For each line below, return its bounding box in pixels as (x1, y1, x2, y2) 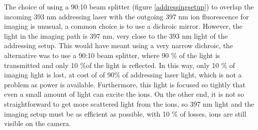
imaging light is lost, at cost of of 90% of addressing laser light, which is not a (4, 69, 242, 80)
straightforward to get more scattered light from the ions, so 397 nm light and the (4, 98, 255, 109)
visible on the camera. (4, 118, 71, 129)
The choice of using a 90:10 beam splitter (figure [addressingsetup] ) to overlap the (4, 1, 254, 11)
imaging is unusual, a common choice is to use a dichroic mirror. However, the (4, 21, 243, 31)
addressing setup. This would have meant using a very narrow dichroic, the (4, 40, 233, 51)
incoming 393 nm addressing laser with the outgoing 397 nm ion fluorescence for (4, 11, 249, 21)
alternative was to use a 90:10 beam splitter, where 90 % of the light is (4, 50, 220, 60)
